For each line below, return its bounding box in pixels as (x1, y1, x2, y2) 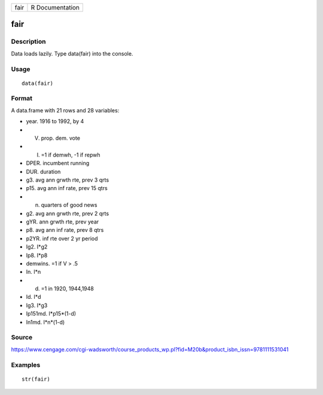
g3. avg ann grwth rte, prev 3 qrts (26, 176, 109, 183)
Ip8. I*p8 (26, 252, 48, 259)
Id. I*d (26, 293, 41, 301)
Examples (11, 360, 41, 369)
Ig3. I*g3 (26, 302, 48, 309)
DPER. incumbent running (26, 160, 90, 167)
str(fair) (22, 375, 50, 382)
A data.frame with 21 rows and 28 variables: (11, 106, 120, 114)
